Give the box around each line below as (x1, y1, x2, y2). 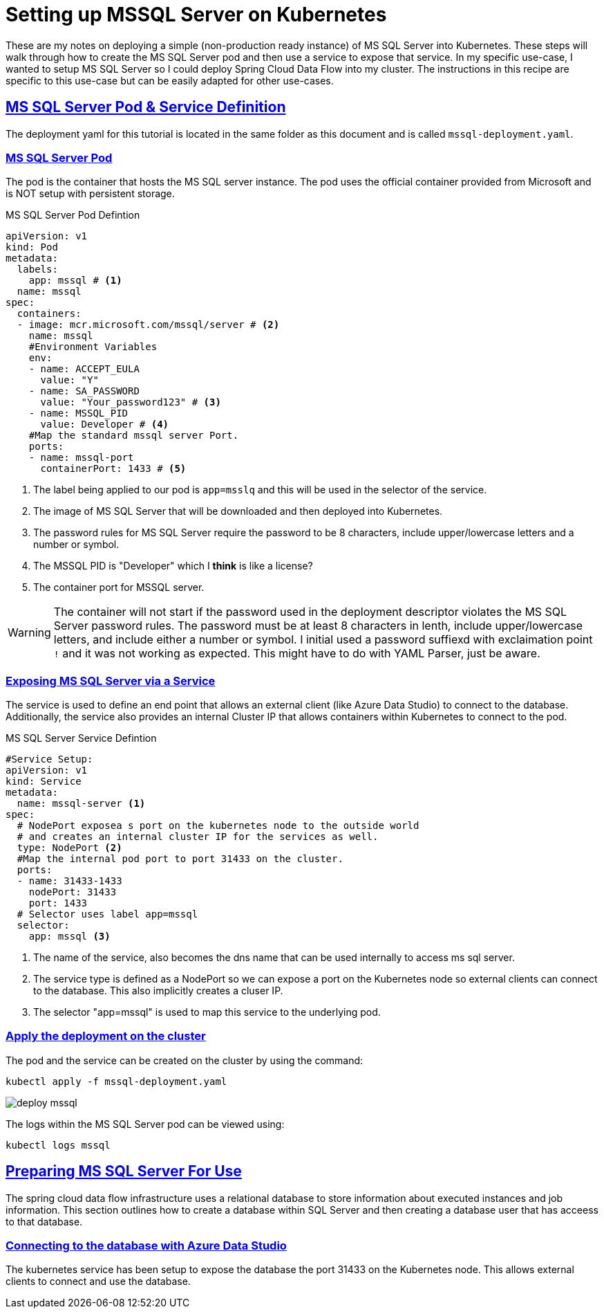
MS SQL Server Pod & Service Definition (6, 98, 286, 116)
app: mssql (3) (28, 931, 111, 942)
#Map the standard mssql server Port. (28, 430, 239, 441)
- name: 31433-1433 (17, 875, 122, 887)
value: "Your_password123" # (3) (40, 396, 221, 408)
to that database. (6, 1215, 83, 1228)
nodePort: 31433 (28, 886, 117, 898)
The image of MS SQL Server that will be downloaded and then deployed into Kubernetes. (33, 505, 443, 518)
